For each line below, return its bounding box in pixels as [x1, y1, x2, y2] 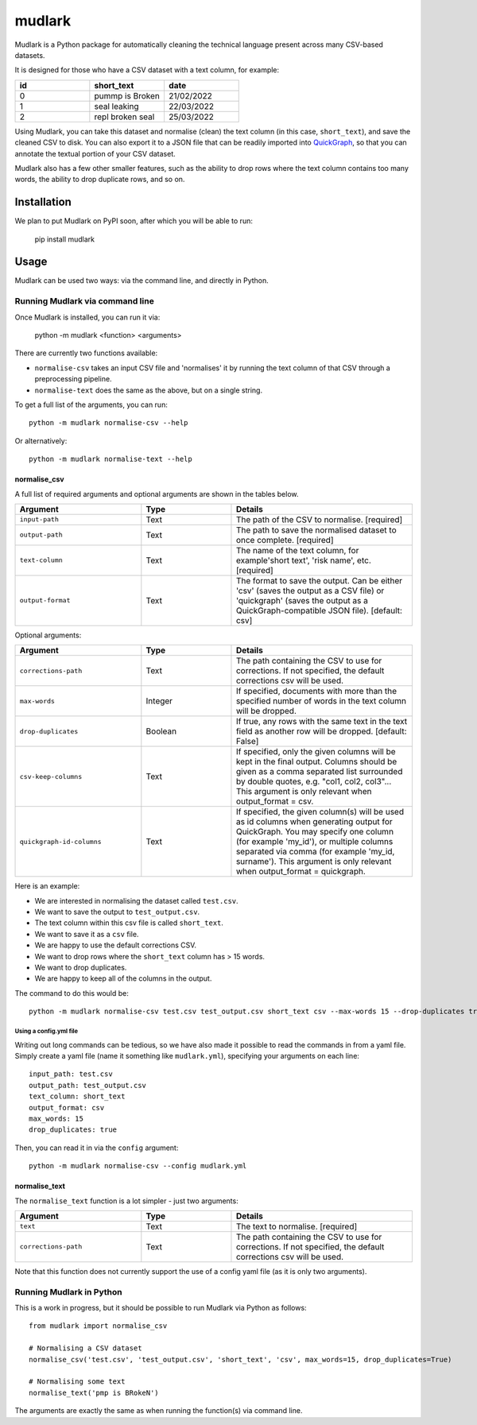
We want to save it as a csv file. [34, 929, 139, 939]
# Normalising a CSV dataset [29, 1344, 142, 1353]
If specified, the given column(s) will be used [235, 807, 405, 818]
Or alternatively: [14, 436, 68, 445]
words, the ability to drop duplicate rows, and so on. [14, 175, 185, 184]
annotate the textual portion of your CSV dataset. [14, 149, 176, 158]
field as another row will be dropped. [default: [235, 726, 407, 737]
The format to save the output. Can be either [235, 575, 403, 586]
